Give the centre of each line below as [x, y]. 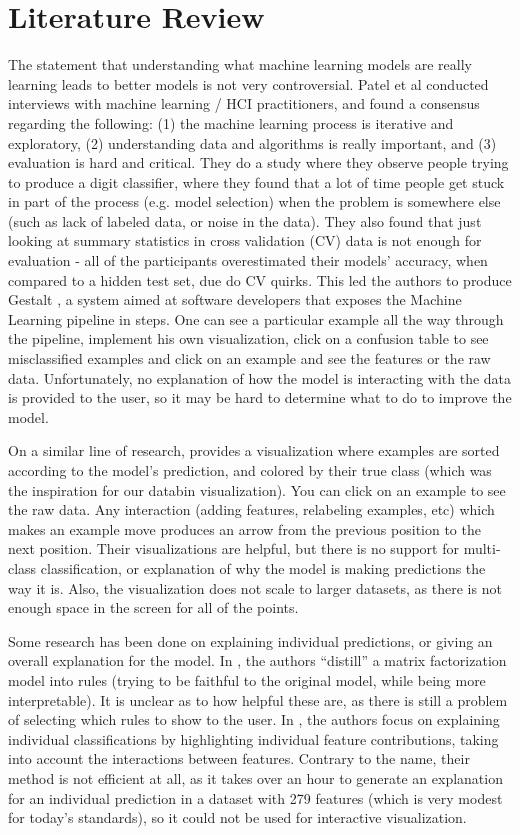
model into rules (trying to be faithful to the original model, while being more [247, 679]
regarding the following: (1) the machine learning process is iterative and [231, 122]
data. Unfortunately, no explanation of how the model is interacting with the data [260, 377]
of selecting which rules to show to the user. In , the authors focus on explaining [254, 719]
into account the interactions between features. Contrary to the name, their [239, 758]
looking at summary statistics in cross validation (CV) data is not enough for [245, 240]
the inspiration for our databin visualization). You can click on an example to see [257, 489]
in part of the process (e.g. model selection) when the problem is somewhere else [254, 201]
